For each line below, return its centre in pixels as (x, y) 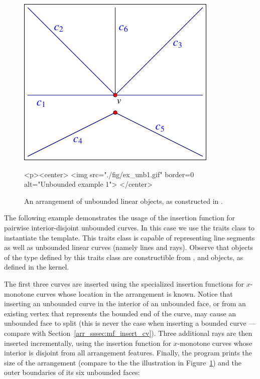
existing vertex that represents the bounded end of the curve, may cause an (120, 313)
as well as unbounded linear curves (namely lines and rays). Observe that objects (129, 247)
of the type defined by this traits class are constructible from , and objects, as (124, 257)
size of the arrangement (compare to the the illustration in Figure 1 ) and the (123, 362)
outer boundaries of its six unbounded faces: (72, 372)
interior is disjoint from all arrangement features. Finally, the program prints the (128, 353)
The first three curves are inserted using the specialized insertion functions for (124, 283)
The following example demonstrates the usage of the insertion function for (120, 218)
